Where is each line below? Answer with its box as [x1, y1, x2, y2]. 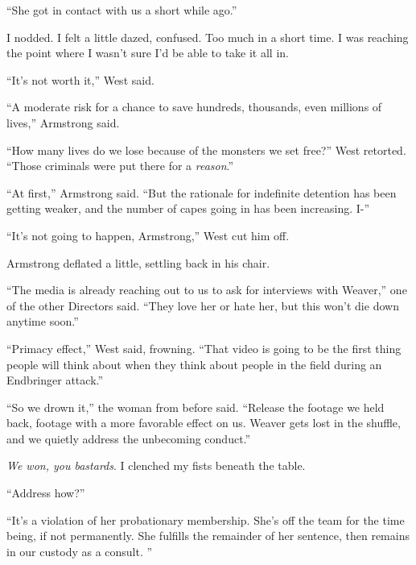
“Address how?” [6, 484, 85, 501]
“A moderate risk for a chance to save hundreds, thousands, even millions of [6, 98, 382, 115]
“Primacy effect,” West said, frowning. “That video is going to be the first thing [6, 339, 402, 356]
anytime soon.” [6, 313, 79, 330]
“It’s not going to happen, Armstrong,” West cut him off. [6, 226, 290, 243]
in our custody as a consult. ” [6, 542, 153, 559]
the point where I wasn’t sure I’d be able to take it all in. [6, 44, 289, 61]
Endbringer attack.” [6, 372, 104, 388]
